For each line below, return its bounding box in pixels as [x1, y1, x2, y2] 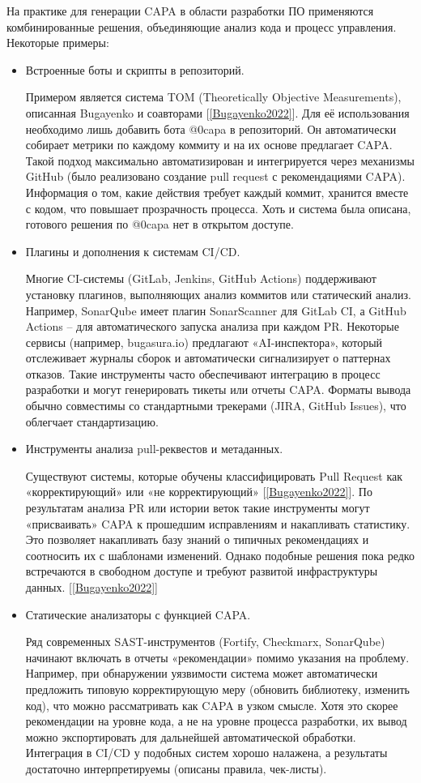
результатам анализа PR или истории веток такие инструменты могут [25, 499, 370, 516]
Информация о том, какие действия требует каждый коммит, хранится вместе [25, 183, 409, 200]
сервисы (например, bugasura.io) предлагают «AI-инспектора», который [25, 333, 383, 350]
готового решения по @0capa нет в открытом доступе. [25, 216, 294, 233]
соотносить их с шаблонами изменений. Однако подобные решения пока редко [25, 546, 415, 563]
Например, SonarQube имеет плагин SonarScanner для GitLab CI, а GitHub [25, 302, 406, 319]
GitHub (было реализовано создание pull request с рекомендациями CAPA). [25, 168, 406, 185]
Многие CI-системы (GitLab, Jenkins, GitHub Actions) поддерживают [25, 270, 376, 287]
